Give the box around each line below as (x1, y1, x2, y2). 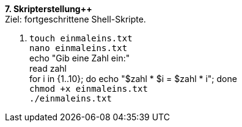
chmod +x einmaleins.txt (29, 84, 148, 94)
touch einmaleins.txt (29, 33, 133, 43)
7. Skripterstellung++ (5, 4, 92, 14)
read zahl (29, 63, 67, 74)
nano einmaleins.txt (29, 43, 128, 53)
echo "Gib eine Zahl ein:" (29, 53, 130, 63)
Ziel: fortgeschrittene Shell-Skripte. (5, 14, 146, 24)
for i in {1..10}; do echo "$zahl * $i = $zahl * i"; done (29, 74, 237, 84)
